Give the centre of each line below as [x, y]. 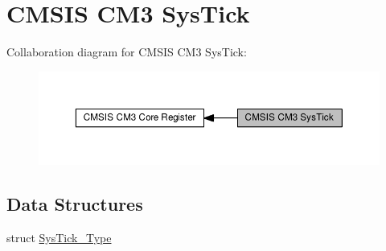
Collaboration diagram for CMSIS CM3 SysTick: [127, 52]
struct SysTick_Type [59, 237]
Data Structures [75, 204]
